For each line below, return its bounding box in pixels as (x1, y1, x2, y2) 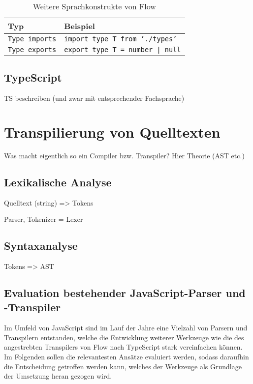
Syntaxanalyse (4, 238, 78, 253)
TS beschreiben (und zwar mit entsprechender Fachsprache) (4, 93, 185, 103)
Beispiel (64, 20, 95, 31)
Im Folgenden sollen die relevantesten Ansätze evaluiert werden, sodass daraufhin (4, 352, 249, 362)
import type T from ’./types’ (64, 35, 177, 43)
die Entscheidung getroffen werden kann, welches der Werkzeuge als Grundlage (4, 361, 242, 371)
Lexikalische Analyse (4, 174, 112, 189)
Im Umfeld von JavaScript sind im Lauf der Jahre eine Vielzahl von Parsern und (4, 323, 248, 333)
